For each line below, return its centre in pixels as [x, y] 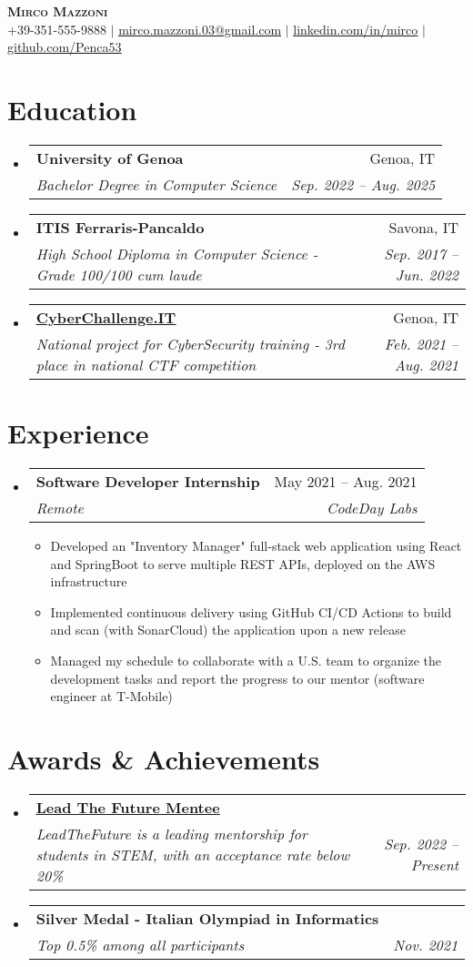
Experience [78, 433]
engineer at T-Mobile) [111, 696]
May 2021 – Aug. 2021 [346, 482]
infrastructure [89, 581]
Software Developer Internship [148, 482]
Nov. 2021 [426, 944]
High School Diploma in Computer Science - [177, 253]
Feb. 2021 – [421, 343]
